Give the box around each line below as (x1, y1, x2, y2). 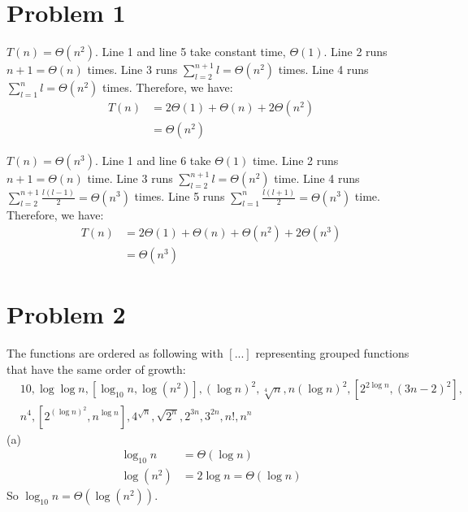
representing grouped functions (255, 345, 409, 362)
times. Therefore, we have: (102, 79, 233, 96)
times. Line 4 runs (278, 61, 369, 78)
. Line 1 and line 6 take (94, 152, 211, 169)
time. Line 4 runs (274, 170, 360, 187)
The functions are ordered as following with (6, 345, 223, 362)
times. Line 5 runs (134, 188, 225, 205)
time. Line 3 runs (87, 170, 173, 187)
